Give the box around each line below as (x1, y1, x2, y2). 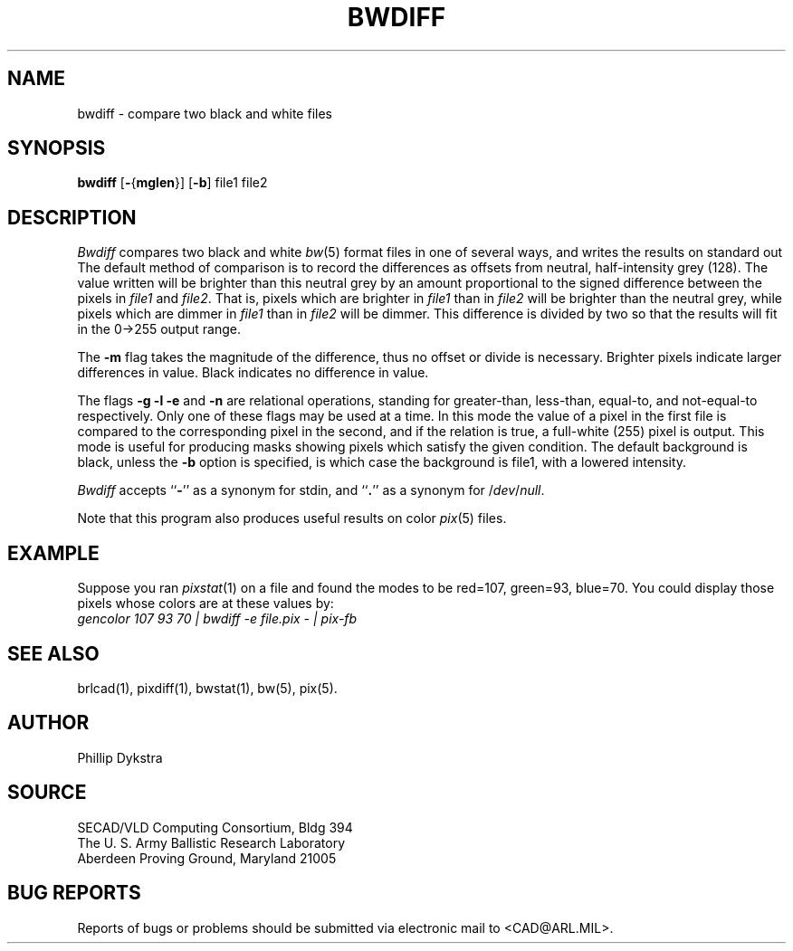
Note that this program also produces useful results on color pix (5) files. (77, 510, 507, 527)
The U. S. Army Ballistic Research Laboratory (77, 834, 346, 851)
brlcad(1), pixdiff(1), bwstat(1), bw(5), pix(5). (77, 680, 338, 696)
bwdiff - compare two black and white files (77, 105, 332, 121)
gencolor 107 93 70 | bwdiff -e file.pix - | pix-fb (77, 611, 358, 627)
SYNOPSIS (7, 137, 106, 160)
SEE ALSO (7, 642, 100, 665)
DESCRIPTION (7, 205, 137, 229)
